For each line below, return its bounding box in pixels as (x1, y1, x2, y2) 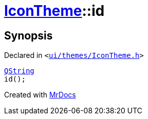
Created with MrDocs (4, 90, 76, 100)
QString (4, 67, 35, 75)
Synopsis (4, 29, 53, 42)
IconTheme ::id (4, 2, 104, 19)
